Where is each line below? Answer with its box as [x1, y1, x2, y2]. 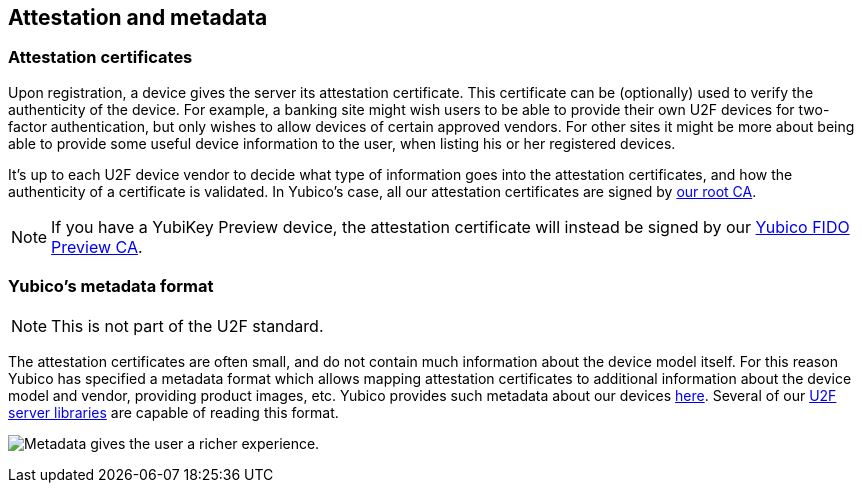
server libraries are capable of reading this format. [8, 403, 339, 421]
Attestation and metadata [8, 5, 268, 30]
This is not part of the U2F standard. [51, 315, 324, 336]
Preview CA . [51, 236, 143, 257]
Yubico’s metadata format [8, 276, 214, 297]
